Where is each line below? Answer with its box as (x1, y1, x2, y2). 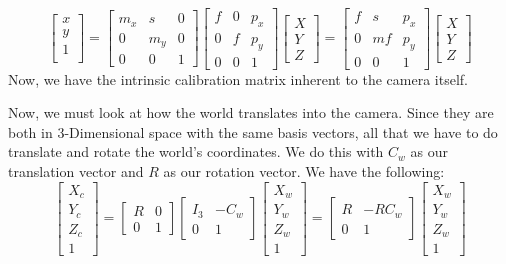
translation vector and (8, 161, 144, 182)
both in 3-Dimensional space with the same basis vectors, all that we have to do (8, 121, 498, 142)
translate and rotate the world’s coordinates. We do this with (8, 141, 384, 162)
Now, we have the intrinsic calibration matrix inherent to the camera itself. (8, 68, 468, 89)
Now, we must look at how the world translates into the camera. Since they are (8, 102, 494, 123)
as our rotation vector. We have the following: (163, 161, 445, 182)
